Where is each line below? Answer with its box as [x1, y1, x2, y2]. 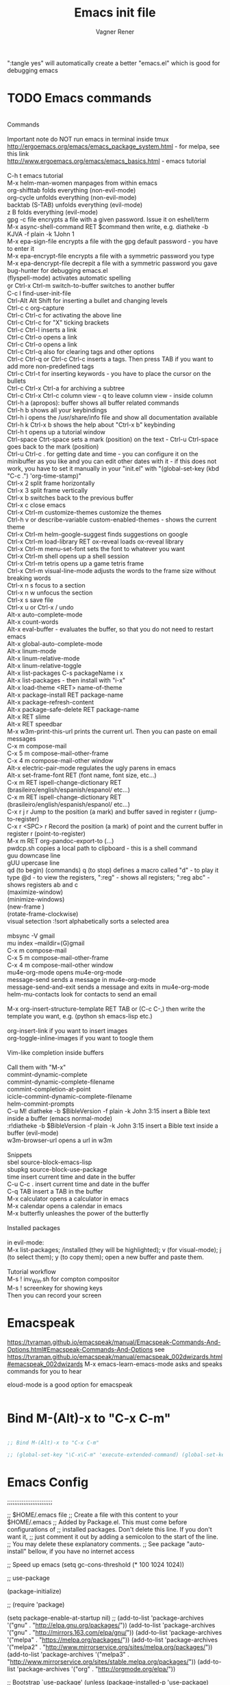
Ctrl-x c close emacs [7, 500, 66, 509]
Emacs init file [74, 5, 156, 21]
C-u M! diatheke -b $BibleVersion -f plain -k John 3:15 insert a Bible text [7, 1106, 211, 1115]
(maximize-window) [7, 888, 64, 896]
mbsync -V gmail [7, 931, 55, 939]
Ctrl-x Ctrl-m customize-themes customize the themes [7, 508, 162, 516]
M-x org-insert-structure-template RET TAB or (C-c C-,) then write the [7, 1005, 205, 1013]
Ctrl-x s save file [7, 596, 53, 604]
